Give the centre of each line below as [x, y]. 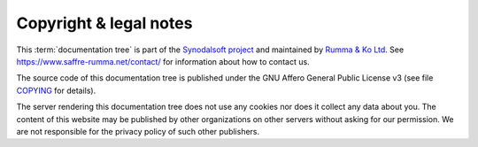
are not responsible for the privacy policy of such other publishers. [138, 131]
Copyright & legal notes [104, 23]
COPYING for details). [56, 90]
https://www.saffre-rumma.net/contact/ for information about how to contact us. [163, 61]
